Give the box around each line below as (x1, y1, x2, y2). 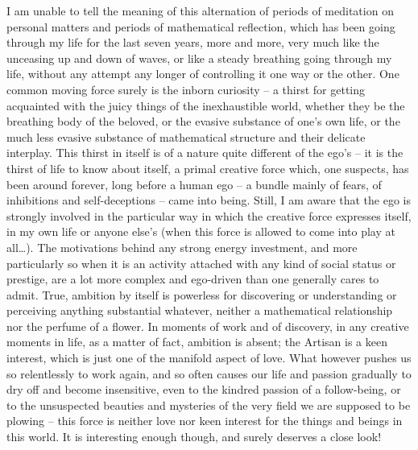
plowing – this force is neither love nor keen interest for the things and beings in (6, 412, 403, 429)
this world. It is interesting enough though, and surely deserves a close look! (6, 428, 382, 445)
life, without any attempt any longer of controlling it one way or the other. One (6, 65, 399, 82)
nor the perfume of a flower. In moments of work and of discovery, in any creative (6, 317, 409, 334)
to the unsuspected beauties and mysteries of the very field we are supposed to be (6, 396, 411, 413)
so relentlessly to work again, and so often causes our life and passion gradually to (6, 365, 412, 382)
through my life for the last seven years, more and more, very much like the (6, 34, 379, 51)
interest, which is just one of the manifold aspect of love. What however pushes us (6, 349, 412, 366)
